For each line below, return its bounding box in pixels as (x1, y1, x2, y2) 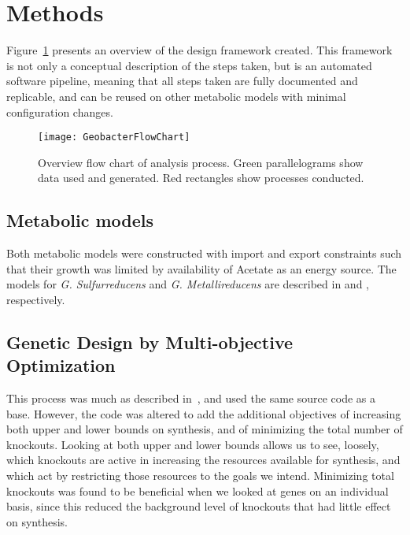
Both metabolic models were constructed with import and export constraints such (6, 245, 402, 262)
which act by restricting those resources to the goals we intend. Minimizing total (6, 467, 394, 484)
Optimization (6, 353, 116, 377)
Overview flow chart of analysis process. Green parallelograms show (38, 154, 364, 170)
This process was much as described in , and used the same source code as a (6, 390, 376, 407)
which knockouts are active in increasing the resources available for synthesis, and (6, 451, 401, 468)
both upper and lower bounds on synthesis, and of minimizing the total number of (6, 421, 403, 437)
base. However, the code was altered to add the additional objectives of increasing (6, 405, 401, 422)
